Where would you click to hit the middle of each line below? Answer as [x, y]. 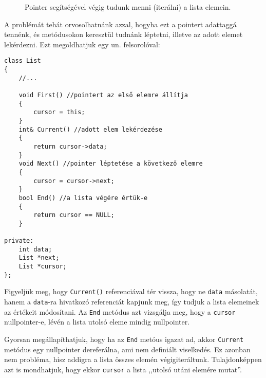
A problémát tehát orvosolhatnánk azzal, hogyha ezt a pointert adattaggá [120, 24]
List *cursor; [43, 267]
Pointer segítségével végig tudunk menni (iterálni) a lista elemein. [128, 7]
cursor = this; [59, 112]
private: [19, 241]
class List [23, 61]
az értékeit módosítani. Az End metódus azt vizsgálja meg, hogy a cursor [120, 311]
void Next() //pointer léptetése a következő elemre [111, 164]
